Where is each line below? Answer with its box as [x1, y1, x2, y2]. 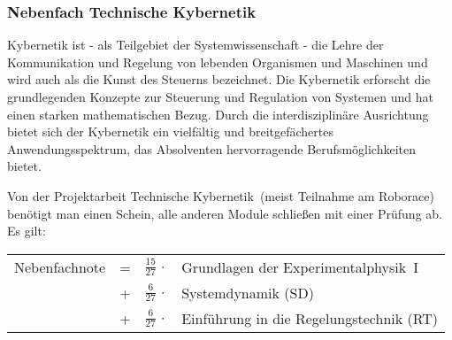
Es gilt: [7, 221, 46, 240]
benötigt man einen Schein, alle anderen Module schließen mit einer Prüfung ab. [7, 204, 442, 222]
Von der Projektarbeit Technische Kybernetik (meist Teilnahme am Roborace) [7, 186, 434, 205]
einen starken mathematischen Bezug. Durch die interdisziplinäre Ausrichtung [7, 104, 429, 123]
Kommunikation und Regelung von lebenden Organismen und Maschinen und [7, 52, 428, 71]
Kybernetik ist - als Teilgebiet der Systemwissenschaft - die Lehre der [7, 35, 384, 54]
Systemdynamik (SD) [181, 282, 314, 303]
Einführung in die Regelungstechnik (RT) [181, 307, 438, 328]
